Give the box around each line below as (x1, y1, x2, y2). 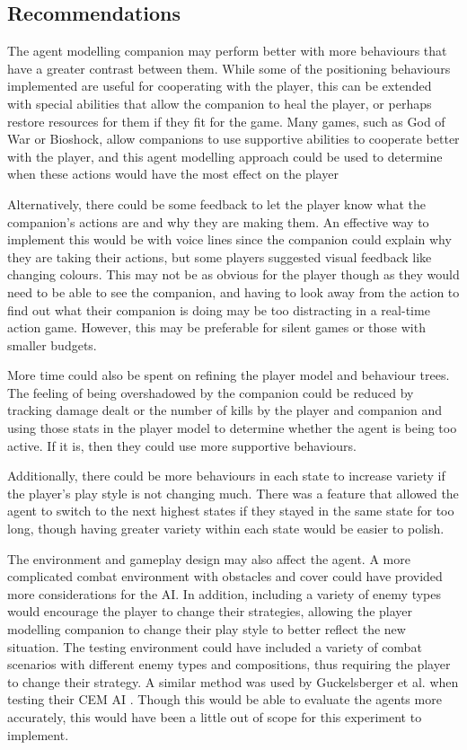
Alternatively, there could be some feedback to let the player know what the (7, 194, 427, 213)
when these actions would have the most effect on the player (7, 164, 339, 183)
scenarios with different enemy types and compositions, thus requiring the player (7, 655, 451, 674)
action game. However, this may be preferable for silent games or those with (7, 318, 426, 337)
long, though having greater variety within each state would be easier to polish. (7, 519, 445, 538)
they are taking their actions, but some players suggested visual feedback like (7, 247, 432, 266)
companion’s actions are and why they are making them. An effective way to (7, 212, 429, 231)
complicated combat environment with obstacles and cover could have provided (7, 567, 443, 586)
